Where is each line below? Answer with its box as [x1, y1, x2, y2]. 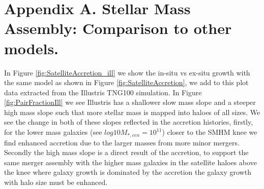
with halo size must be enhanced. [4, 176, 108, 187]
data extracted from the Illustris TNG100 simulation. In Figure [4, 87, 202, 97]
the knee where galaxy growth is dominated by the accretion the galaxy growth [4, 167, 251, 177]
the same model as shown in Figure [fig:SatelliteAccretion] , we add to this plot [4, 77, 249, 88]
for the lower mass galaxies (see [4, 127, 102, 137]
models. [4, 37, 59, 58]
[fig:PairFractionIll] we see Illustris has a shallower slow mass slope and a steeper [4, 97, 256, 107]
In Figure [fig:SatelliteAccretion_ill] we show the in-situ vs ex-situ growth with [4, 67, 250, 78]
